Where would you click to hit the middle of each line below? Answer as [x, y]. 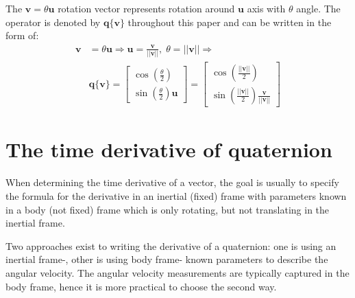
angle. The [318, 8]
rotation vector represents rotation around [146, 8]
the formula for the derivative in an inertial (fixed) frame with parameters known [176, 195]
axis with [266, 8]
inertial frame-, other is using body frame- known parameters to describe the [167, 259]
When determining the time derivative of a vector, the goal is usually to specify [172, 182]
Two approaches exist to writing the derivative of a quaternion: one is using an [171, 245]
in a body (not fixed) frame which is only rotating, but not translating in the [168, 209]
